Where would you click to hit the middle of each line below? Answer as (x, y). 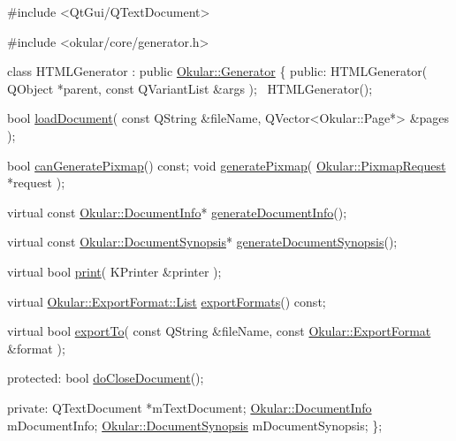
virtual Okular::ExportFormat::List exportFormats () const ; (167, 301)
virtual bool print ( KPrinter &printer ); (114, 271)
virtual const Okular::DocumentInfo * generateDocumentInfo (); (177, 212)
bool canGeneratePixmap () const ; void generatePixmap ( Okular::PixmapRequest (227, 165)
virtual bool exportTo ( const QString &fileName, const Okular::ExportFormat (219, 331)
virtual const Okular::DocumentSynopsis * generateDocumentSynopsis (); (202, 242)
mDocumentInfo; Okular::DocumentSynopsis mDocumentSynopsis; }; (195, 425)
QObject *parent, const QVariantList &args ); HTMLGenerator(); (190, 88)
